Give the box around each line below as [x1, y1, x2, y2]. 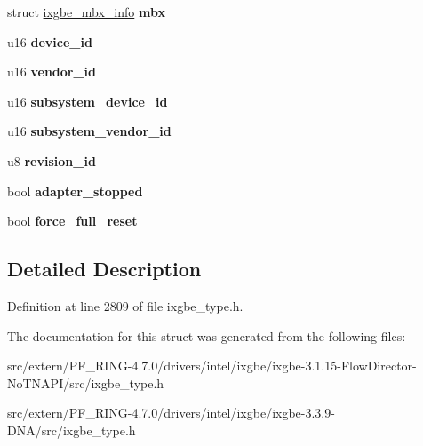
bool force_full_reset [7, 211, 138, 230]
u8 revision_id [7, 151, 96, 170]
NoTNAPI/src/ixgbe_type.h [7, 373, 164, 392]
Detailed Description [7, 255, 202, 283]
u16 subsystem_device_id [7, 92, 168, 110]
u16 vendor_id [7, 62, 97, 81]
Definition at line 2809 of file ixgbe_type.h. [7, 296, 243, 315]
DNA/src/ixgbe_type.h [7, 420, 136, 439]
